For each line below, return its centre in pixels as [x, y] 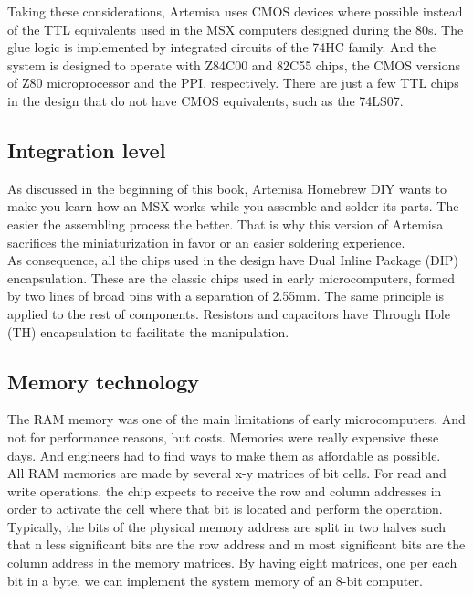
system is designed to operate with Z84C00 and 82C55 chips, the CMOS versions [234, 64]
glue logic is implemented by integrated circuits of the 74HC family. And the [222, 47]
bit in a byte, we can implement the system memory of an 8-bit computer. [215, 580]
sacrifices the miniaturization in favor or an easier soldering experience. [206, 242]
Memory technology [103, 381]
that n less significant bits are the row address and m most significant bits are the [236, 544]
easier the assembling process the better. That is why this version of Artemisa [226, 223]
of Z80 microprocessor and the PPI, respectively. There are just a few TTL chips [233, 83]
